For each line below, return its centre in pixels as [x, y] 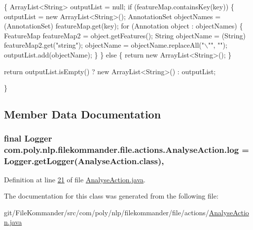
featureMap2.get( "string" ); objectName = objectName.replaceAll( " [104, 45]
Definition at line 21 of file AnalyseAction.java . [75, 179]
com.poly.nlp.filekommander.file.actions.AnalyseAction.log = [126, 150]
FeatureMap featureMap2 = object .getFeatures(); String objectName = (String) [125, 35]
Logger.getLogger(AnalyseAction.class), [84, 161]
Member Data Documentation [83, 114]
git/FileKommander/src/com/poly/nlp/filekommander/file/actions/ [107, 212]
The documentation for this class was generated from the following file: [111, 196]
